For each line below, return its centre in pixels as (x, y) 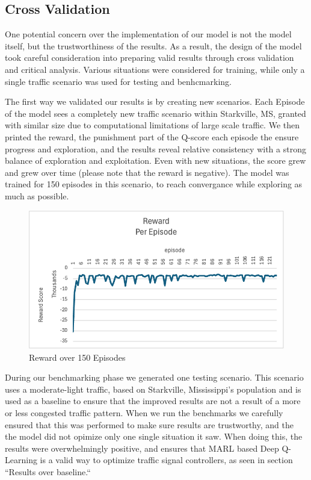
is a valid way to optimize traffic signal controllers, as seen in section (166, 460)
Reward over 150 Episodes (77, 357)
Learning (21, 460)
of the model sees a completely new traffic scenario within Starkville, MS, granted (155, 113)
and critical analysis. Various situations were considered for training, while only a (155, 69)
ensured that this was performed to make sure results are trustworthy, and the (149, 424)
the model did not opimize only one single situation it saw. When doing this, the (154, 436)
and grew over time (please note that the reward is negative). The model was (147, 172)
